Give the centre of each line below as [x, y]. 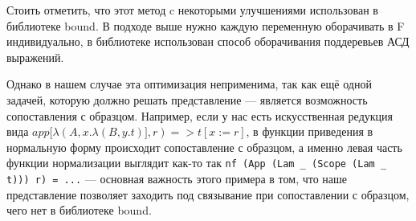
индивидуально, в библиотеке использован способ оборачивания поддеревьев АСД [208, 41]
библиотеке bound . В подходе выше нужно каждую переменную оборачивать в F [206, 25]
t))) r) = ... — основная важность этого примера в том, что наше [177, 178]
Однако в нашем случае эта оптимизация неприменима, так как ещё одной [189, 84]
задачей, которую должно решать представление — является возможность [187, 99]
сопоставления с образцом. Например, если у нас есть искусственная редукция [200, 115]
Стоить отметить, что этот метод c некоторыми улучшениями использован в [192, 10]
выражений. [35, 57]
